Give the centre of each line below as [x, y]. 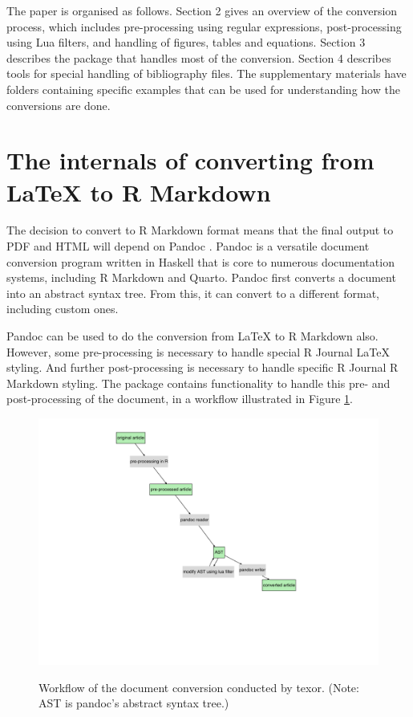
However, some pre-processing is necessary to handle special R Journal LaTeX [198, 351]
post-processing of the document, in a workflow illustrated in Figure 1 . [180, 399]
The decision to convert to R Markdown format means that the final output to [200, 230]
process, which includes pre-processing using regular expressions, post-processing [204, 26]
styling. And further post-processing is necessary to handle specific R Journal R [202, 367]
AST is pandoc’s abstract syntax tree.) [134, 703]
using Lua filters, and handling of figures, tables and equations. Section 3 [186, 42]
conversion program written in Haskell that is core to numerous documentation [200, 261]
